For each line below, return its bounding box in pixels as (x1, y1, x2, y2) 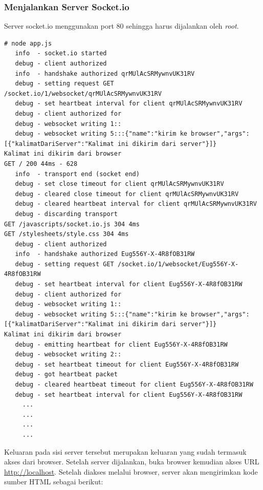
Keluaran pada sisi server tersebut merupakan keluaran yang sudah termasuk (4, 446, 247, 457)
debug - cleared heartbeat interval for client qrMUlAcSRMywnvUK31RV (15, 200, 257, 208)
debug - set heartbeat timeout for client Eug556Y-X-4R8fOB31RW (15, 360, 239, 368)
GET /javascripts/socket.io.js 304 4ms (4, 220, 140, 228)
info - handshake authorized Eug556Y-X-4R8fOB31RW (15, 250, 195, 258)
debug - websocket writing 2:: (15, 351, 122, 358)
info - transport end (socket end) (15, 170, 140, 178)
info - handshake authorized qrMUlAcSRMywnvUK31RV (15, 70, 195, 77)
